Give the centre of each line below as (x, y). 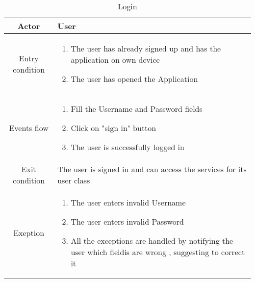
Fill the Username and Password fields (137, 109)
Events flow (29, 128)
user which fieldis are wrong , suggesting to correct (158, 252)
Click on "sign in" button (114, 128)
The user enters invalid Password (127, 221)
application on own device (115, 60)
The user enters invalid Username (128, 202)
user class (74, 180)
